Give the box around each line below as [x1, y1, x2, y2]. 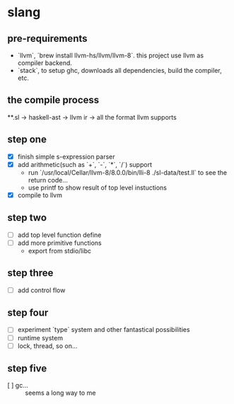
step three [7, 267, 54, 279]
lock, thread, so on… [17, 341, 78, 350]
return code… [28, 175, 69, 184]
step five [7, 362, 47, 375]
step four [7, 307, 49, 319]
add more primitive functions [17, 238, 102, 247]
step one [7, 134, 47, 146]
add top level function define [17, 231, 102, 239]
